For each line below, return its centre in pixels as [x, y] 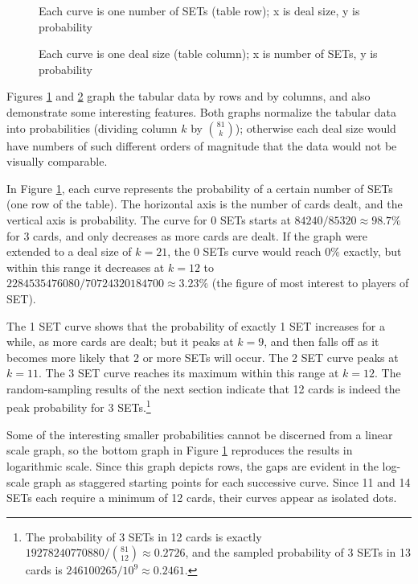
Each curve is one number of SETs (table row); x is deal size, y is [199, 10]
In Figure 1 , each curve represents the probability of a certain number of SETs [200, 188]
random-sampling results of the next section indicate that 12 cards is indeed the [203, 388]
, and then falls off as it [322, 341]
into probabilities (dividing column [92, 127]
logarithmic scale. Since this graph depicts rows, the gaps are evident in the [193, 465]
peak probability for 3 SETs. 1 [79, 406]
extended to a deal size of [69, 251]
